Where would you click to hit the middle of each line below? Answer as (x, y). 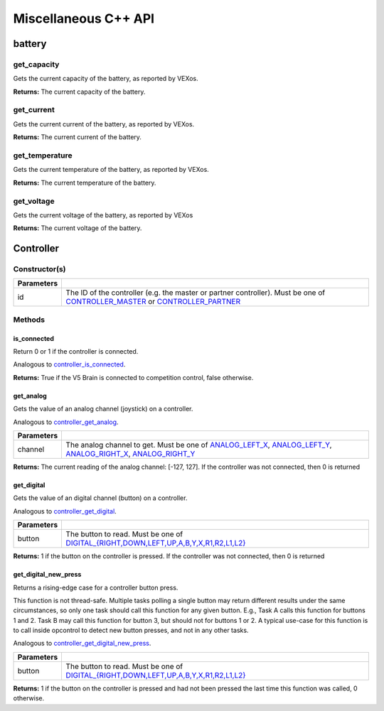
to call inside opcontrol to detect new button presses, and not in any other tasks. (131, 630)
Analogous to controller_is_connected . (69, 364)
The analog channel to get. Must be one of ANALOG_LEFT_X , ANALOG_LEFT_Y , (199, 445)
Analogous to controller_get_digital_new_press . (82, 644)
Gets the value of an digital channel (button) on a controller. (100, 498)
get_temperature (43, 155)
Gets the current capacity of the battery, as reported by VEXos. (106, 79)
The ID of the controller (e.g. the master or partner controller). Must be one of (196, 293)
